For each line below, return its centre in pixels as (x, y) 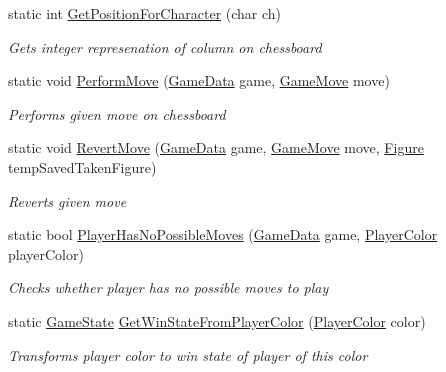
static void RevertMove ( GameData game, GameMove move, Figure (216, 147)
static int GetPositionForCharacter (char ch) (145, 13)
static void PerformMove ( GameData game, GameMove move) (199, 80)
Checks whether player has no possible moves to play (168, 287)
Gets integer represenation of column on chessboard (165, 46)
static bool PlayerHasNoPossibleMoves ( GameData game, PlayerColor (223, 234)
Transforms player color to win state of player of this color (188, 354)
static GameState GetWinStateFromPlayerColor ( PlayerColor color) (217, 320)
